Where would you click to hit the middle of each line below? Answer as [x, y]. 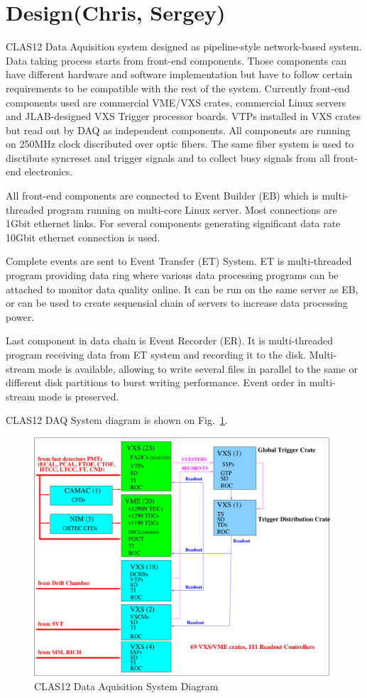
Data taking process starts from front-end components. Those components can [176, 60]
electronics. [49, 171]
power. [20, 316]
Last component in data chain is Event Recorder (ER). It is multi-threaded [169, 340]
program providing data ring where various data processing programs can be [172, 275]
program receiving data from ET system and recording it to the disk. [156, 354]
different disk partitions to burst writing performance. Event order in [156, 382]
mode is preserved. [78, 396]
